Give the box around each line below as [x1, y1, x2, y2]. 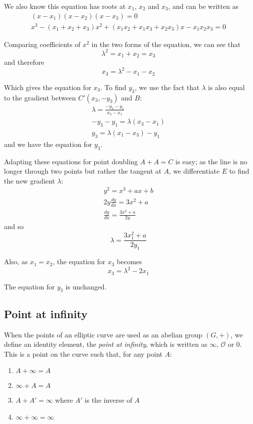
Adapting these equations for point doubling [4, 156, 138, 166]
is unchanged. [65, 281, 107, 291]
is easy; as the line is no [175, 156, 248, 166]
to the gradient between [4, 92, 76, 102]
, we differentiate [169, 166, 220, 176]
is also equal [208, 82, 245, 92]
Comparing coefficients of [4, 39, 81, 49]
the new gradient [4, 175, 55, 186]
